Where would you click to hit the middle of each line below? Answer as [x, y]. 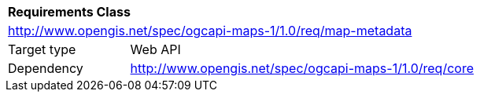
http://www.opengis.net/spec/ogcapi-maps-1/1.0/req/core [302, 68]
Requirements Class [69, 12]
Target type [42, 49]
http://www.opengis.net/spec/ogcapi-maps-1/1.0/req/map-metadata [210, 31]
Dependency [46, 68]
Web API [155, 49]
